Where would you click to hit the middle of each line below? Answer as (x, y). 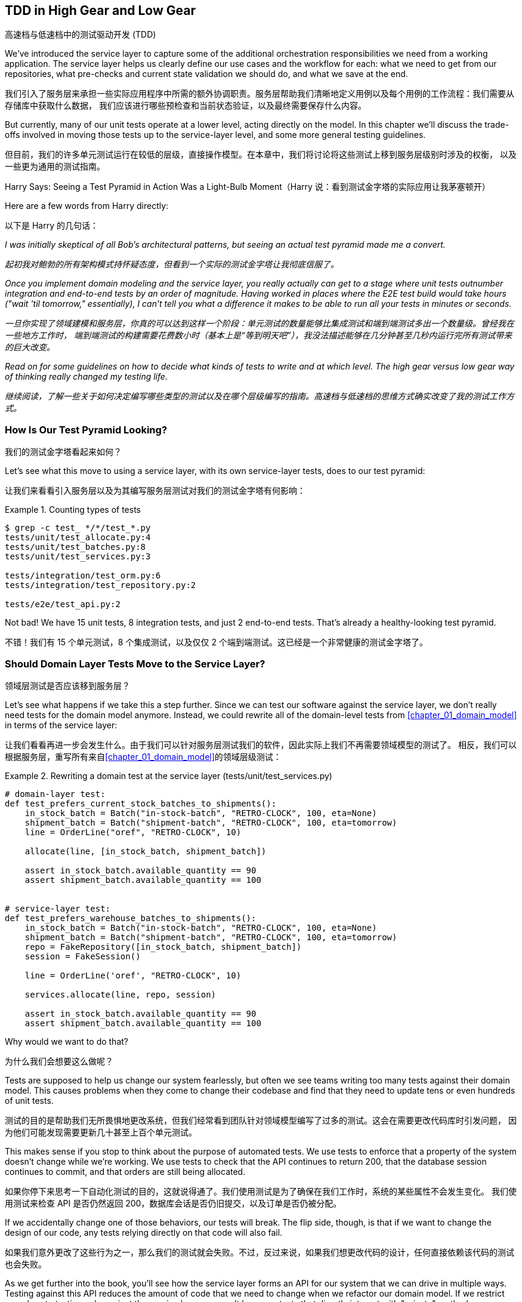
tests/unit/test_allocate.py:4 (78, 538)
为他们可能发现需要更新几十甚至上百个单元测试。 (101, 1132)
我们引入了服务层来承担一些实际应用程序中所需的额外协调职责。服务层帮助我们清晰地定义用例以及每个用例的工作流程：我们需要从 (260, 94)
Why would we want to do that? (67, 1041)
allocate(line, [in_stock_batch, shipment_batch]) (146, 851)
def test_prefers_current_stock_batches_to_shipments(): (141, 803)
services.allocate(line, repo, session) (121, 994)
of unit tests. (29, 1100)
